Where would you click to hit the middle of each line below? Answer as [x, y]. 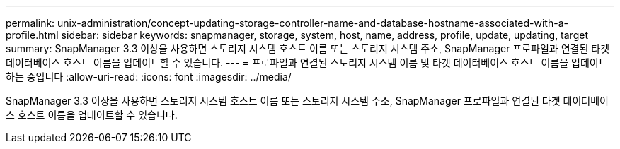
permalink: [30, 23]
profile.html [32, 35]
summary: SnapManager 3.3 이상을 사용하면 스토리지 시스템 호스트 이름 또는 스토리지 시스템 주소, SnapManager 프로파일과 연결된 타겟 [308, 48]
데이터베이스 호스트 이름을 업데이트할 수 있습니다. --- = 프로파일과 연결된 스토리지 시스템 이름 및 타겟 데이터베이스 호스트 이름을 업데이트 [307, 62]
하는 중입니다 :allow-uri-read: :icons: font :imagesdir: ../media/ [149, 77]
